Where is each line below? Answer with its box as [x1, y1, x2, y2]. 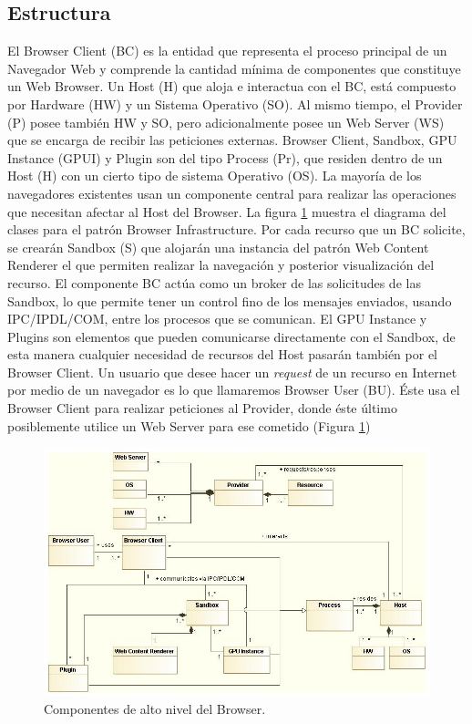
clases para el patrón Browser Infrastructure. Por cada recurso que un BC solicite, [7, 220, 466, 239]
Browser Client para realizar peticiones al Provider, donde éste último [7, 398, 397, 418]
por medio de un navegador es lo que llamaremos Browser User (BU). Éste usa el [7, 380, 460, 399]
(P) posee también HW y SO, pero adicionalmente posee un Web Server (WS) [7, 112, 445, 131]
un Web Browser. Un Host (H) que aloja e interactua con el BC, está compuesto [7, 77, 457, 96]
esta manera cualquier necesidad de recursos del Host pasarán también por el [7, 345, 437, 364]
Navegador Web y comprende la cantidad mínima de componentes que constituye [7, 58, 461, 78]
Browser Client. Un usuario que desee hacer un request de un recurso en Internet [7, 362, 457, 381]
